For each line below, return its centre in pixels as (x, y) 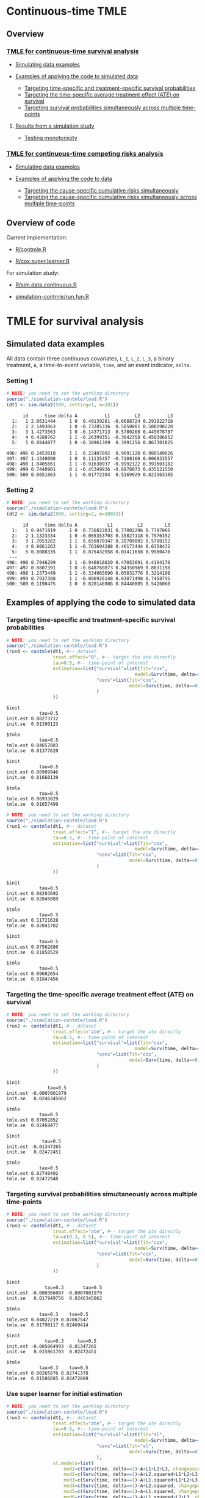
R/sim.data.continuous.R (46, 285)
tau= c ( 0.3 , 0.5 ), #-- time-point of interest (112, 1237)
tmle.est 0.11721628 (33, 920)
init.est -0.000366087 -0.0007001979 (54, 1293)
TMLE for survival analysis (75, 321)
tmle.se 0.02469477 (33, 1125)
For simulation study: (33, 272)
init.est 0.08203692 (33, 893)
